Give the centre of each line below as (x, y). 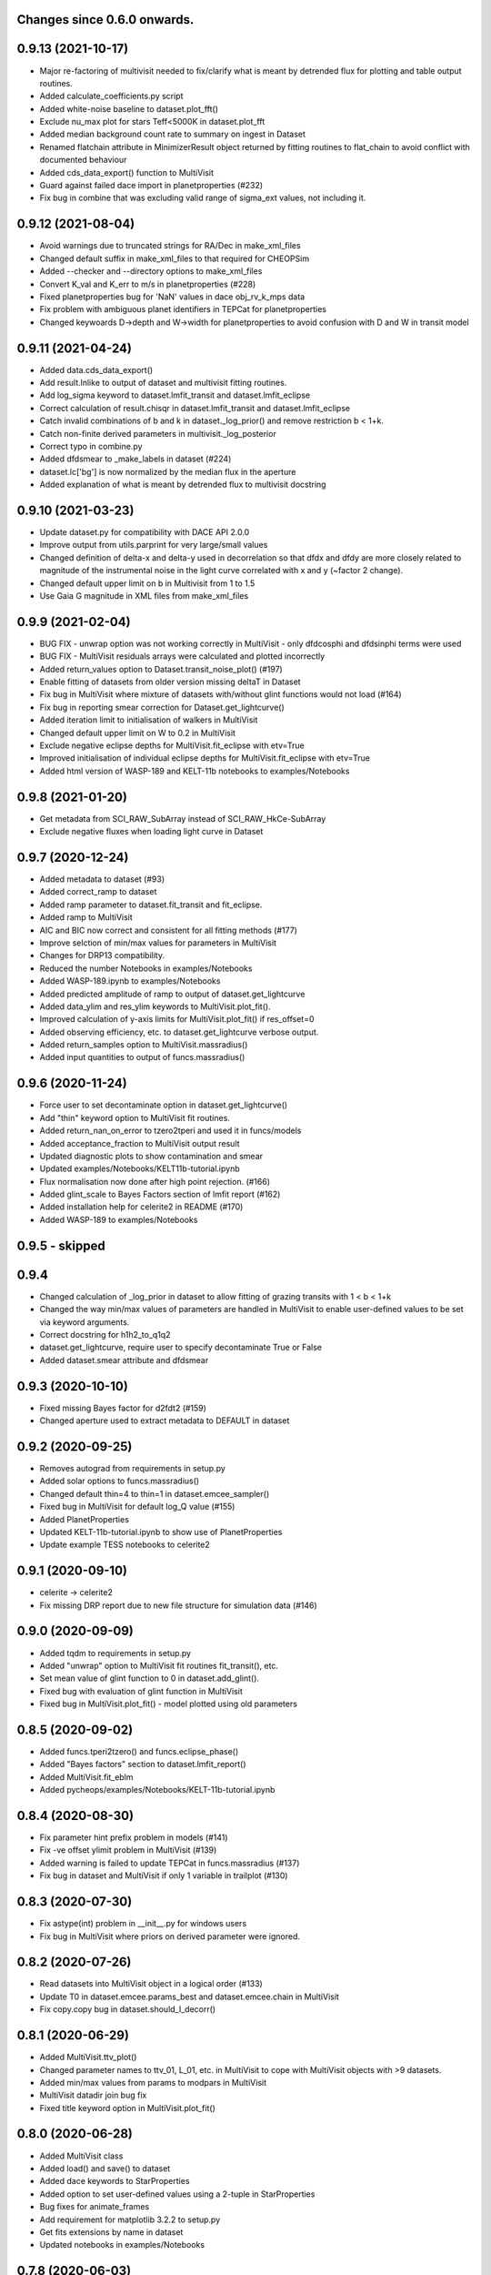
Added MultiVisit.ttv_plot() (88, 2058)
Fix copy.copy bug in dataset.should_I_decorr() (128, 2009)
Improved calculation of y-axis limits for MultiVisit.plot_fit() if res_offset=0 (177, 1019)
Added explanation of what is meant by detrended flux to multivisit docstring (183, 485)
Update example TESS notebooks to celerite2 (125, 1545)
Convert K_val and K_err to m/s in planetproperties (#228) (148, 284)
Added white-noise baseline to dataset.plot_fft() (129, 108)
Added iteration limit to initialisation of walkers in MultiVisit (149, 720)
